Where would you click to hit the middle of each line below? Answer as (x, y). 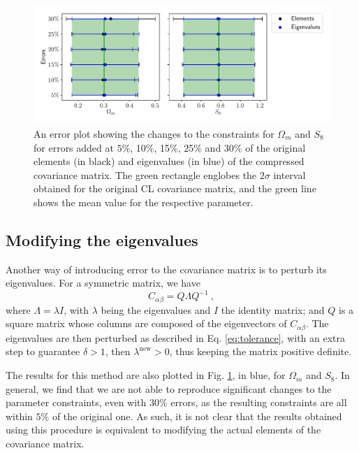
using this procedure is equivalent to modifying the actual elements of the (163, 430)
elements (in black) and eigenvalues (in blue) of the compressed (169, 161)
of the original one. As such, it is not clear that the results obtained (197, 416)
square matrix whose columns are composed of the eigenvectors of (146, 323)
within (19, 416)
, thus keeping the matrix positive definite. (261, 351)
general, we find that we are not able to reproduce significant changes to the (169, 388)
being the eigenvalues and (156, 309)
